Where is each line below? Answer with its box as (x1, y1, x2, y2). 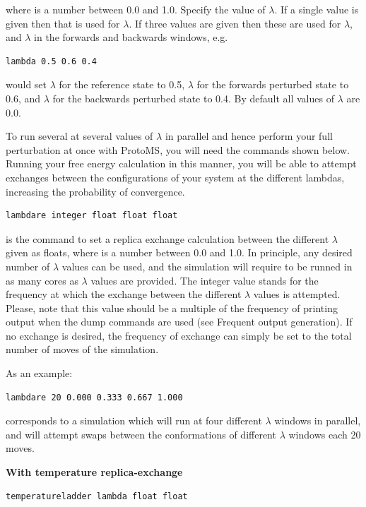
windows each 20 (288, 427, 361, 441)
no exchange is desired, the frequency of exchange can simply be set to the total (6, 328, 352, 342)
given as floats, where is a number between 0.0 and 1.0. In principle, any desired (6, 245, 353, 260)
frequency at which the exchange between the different (6, 287, 242, 302)
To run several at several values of (6, 129, 153, 143)
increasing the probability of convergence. (6, 184, 185, 198)
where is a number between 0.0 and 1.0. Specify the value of (6, 2, 266, 16)
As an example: (6, 366, 73, 381)
